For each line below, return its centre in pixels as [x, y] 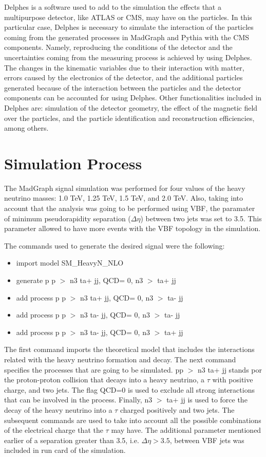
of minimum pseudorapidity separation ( [68, 218]
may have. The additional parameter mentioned [186, 430]
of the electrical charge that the [54, 430]
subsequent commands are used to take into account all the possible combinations [133, 420]
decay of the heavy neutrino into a [58, 409]
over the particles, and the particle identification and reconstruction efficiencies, [129, 118]
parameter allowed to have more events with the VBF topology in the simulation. [132, 228]
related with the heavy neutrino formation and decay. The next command [120, 359]
